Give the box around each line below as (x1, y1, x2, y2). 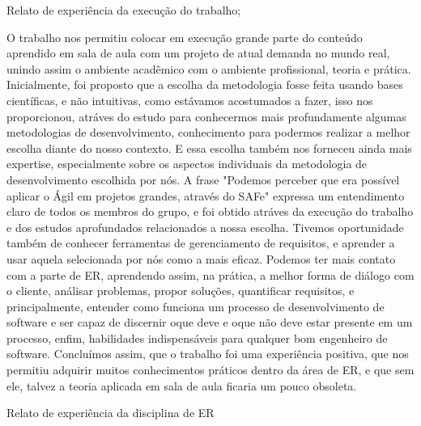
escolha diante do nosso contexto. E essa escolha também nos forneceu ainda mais (6, 139, 412, 156)
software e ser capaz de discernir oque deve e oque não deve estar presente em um (6, 314, 413, 331)
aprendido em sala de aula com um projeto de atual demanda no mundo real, (6, 44, 390, 61)
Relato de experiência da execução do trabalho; (6, 2, 241, 18)
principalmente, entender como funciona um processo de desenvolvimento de (6, 297, 385, 314)
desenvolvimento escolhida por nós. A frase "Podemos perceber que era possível (6, 171, 400, 188)
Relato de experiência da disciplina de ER (6, 404, 215, 421)
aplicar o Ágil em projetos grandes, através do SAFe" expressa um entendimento (6, 187, 405, 204)
